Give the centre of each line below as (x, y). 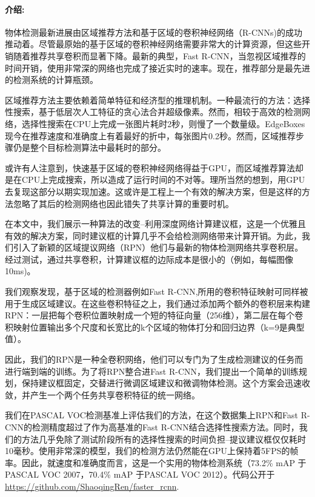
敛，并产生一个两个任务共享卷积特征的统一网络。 (102, 394)
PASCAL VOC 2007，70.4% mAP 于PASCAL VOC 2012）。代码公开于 (140, 474)
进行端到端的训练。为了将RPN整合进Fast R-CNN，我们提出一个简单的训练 (152, 371)
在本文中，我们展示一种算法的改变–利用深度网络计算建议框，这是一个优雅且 (155, 224)
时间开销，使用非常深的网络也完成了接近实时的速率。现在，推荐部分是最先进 (157, 67)
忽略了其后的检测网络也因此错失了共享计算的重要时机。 (123, 203)
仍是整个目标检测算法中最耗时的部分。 (89, 147)
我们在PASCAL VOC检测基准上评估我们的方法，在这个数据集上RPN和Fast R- (157, 415)
